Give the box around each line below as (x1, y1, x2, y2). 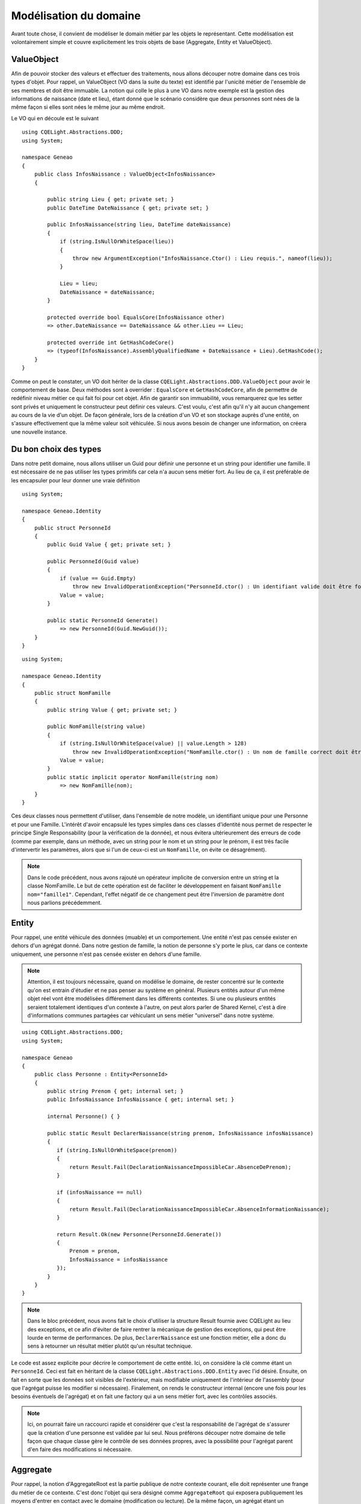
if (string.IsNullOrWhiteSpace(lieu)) (60, 238, 174, 245)
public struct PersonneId (34, 524, 111, 531)
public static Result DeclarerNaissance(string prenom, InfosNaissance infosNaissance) (47, 1130, 314, 1137)
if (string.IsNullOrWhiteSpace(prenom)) (56, 1147, 177, 1153)
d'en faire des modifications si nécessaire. (27, 1446, 132, 1453)
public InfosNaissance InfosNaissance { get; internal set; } (47, 1096, 235, 1103)
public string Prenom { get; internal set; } (47, 1088, 184, 1095)
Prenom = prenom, (69, 1248, 120, 1254)
